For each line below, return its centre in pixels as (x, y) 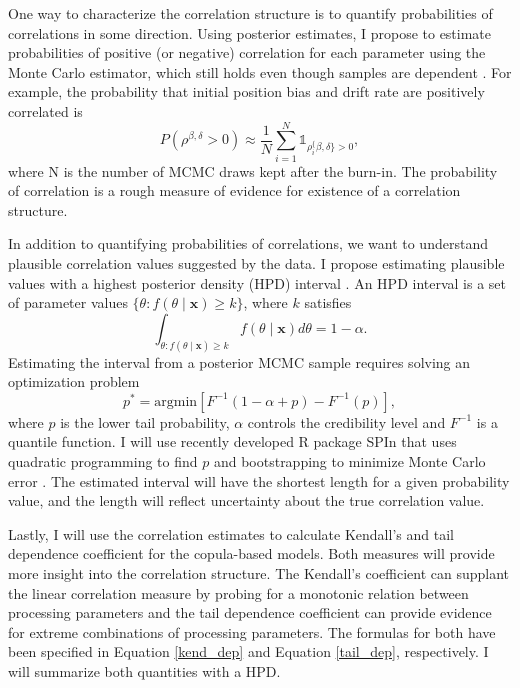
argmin (176, 401)
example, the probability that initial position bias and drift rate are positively (246, 91)
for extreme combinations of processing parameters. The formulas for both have (252, 631)
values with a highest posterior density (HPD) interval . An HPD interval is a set (257, 282)
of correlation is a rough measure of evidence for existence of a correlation (234, 190)
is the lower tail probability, (145, 421)
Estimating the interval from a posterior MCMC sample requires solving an (239, 361)
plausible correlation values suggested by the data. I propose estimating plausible (256, 263)
